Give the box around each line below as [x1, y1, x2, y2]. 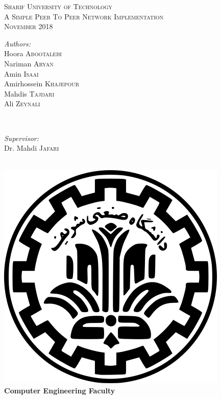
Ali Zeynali [4, 98, 40, 109]
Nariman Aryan [4, 58, 54, 68]
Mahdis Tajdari [4, 88, 55, 99]
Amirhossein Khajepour [4, 78, 80, 89]
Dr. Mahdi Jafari [4, 143, 59, 153]
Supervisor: [4, 132, 39, 143]
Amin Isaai [4, 68, 39, 79]
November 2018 [4, 21, 53, 32]
